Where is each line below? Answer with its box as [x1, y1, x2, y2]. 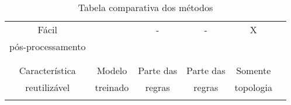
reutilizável [25, 80, 70, 94]
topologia [234, 80, 272, 94]
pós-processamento [9, 40, 86, 53]
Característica [19, 64, 76, 77]
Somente [236, 64, 271, 77]
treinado [95, 80, 129, 94]
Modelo [96, 64, 127, 77]
